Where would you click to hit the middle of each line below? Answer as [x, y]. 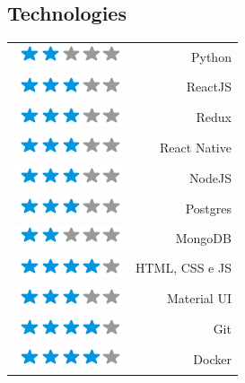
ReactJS [209, 87]
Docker [212, 358]
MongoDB [203, 238]
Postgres [208, 208]
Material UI [199, 298]
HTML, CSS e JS [184, 268]
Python [211, 56]
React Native [196, 147]
